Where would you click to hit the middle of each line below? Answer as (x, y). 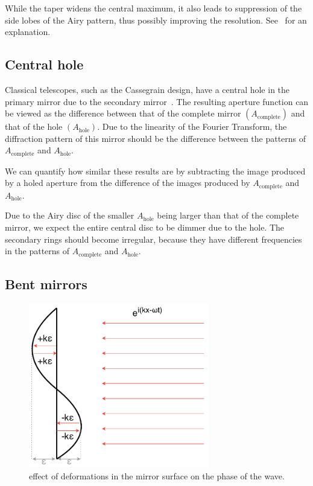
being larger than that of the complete (228, 215)
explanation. (28, 32)
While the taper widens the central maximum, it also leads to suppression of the (153, 8)
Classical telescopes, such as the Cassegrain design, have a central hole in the (147, 89)
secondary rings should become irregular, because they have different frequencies (153, 239)
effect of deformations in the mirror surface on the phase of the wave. (157, 475)
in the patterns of (37, 251)
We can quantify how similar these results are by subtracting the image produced (155, 171)
